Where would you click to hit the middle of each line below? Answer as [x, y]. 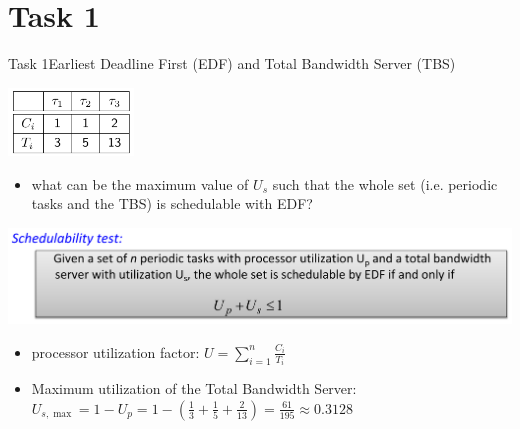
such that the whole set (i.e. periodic [385, 183]
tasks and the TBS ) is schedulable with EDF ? [172, 203]
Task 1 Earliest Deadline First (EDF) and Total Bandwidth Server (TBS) [232, 63]
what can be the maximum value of [140, 183]
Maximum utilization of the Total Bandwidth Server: [194, 388]
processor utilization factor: [115, 351]
